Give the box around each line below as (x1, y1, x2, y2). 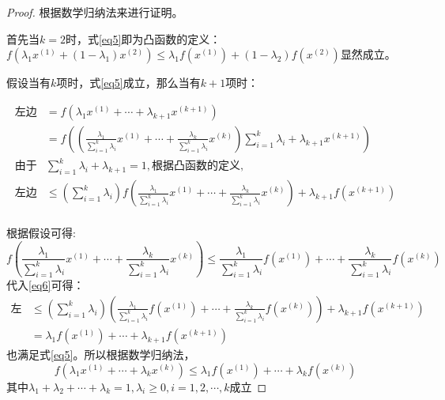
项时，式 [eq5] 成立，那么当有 (56, 74, 201, 91)
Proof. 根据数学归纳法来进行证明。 (6, 4, 183, 20)
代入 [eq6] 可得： (6, 277, 85, 293)
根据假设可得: (6, 225, 76, 241)
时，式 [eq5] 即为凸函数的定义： (65, 30, 221, 47)
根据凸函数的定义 (152, 160, 241, 172)
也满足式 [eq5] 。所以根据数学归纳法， (6, 346, 195, 363)
